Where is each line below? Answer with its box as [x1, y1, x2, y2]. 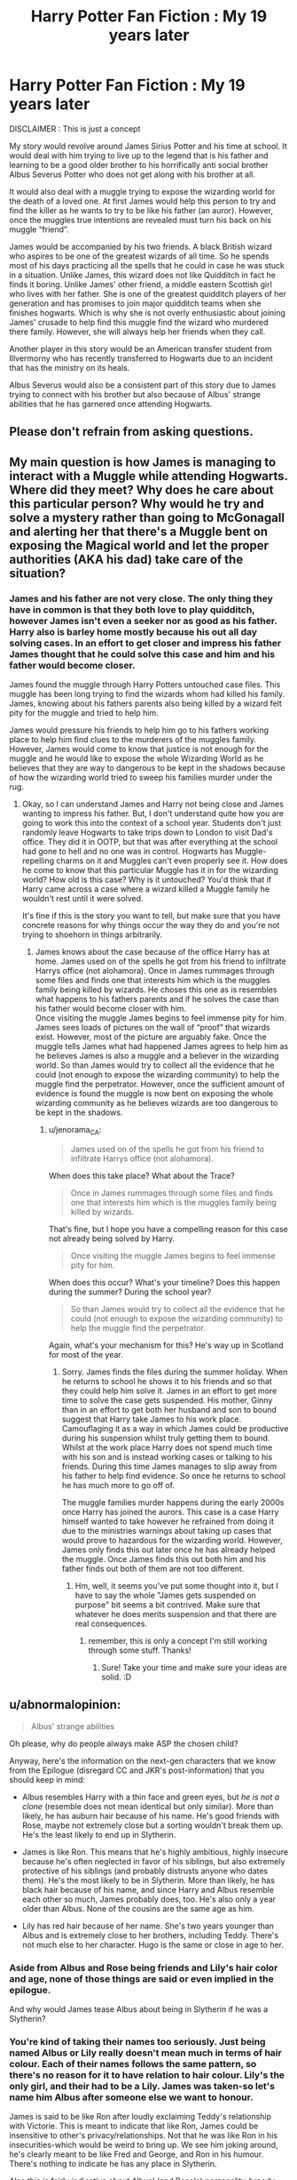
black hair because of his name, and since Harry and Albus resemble [21, 1884, 275, 1895]
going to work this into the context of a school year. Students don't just [21, 818, 282, 829]
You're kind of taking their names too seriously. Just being [9, 2035, 266, 2048]
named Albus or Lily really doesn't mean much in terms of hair [9, 2047, 282, 2059]
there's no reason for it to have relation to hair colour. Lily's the [9, 2069, 285, 2081]
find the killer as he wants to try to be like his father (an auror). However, [9, 204, 273, 215]
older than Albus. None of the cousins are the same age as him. [21, 1903, 254, 1913]
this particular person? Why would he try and [9, 496, 264, 511]
